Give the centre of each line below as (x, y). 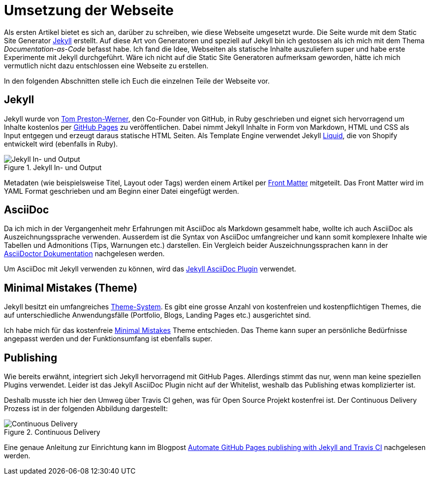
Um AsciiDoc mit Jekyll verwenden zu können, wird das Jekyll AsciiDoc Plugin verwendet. (150, 269)
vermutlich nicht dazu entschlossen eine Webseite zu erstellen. (106, 65)
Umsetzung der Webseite (89, 10)
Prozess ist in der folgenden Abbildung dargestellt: (86, 409)
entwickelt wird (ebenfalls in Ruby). (61, 144)
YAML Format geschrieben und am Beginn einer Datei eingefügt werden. (122, 191)
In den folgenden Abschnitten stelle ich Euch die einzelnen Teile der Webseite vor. (137, 81)
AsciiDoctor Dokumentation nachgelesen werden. (84, 254)
